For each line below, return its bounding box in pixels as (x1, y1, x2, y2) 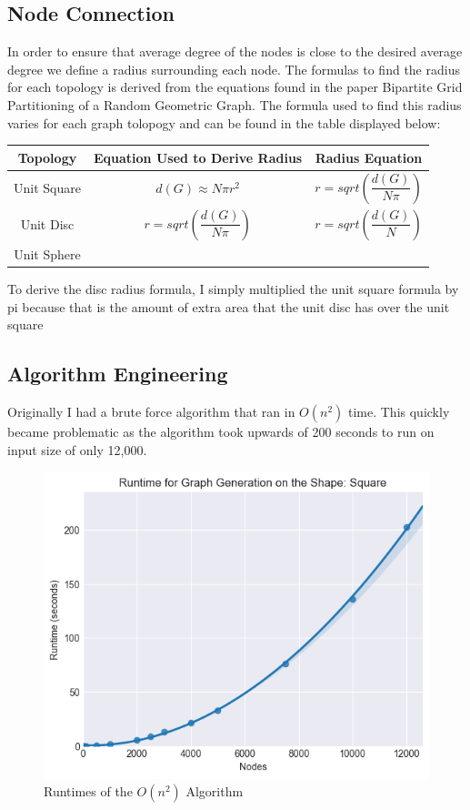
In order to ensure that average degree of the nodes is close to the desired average (7, 42, 463, 61)
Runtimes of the (44, 782, 133, 801)
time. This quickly (347, 402, 450, 421)
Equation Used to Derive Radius (93, 147, 303, 167)
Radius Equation (315, 147, 423, 167)
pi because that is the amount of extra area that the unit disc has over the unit (7, 297, 450, 316)
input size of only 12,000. (7, 440, 147, 459)
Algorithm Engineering (7, 359, 228, 388)
